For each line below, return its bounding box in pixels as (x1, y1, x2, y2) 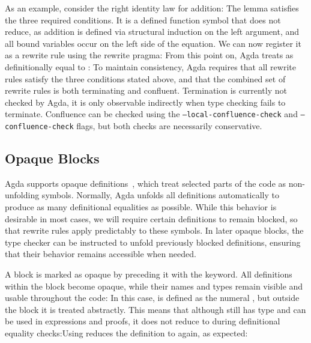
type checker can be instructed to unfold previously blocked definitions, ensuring (5, 235, 301, 248)
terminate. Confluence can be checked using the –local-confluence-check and (5, 108, 298, 120)
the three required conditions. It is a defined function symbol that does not (5, 13, 281, 26)
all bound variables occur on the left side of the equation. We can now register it (5, 37, 301, 49)
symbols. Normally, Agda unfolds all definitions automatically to (41, 189, 279, 201)
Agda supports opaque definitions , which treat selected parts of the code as (5, 177, 286, 189)
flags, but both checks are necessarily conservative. (76, 120, 262, 132)
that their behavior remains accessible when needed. (5, 247, 196, 260)
